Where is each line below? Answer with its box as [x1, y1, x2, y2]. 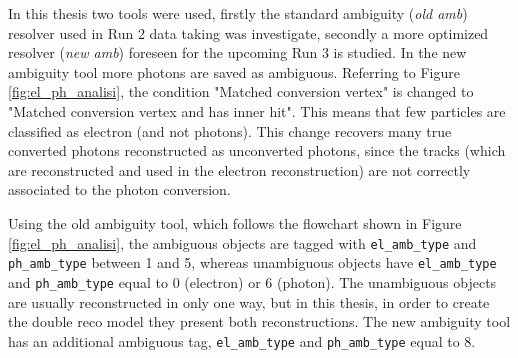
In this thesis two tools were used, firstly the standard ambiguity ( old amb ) [8, 3, 468, 23]
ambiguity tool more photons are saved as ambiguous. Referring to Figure [8, 61, 461, 82]
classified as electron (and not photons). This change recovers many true [8, 120, 452, 141]
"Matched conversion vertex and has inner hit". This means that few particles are [8, 100, 506, 121]
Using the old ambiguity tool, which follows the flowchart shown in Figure [8, 212, 462, 233]
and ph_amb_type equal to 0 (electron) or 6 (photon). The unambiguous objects [8, 271, 497, 292]
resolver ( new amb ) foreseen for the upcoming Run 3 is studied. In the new [8, 42, 467, 63]
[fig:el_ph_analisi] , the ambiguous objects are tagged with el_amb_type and [8, 232, 477, 253]
